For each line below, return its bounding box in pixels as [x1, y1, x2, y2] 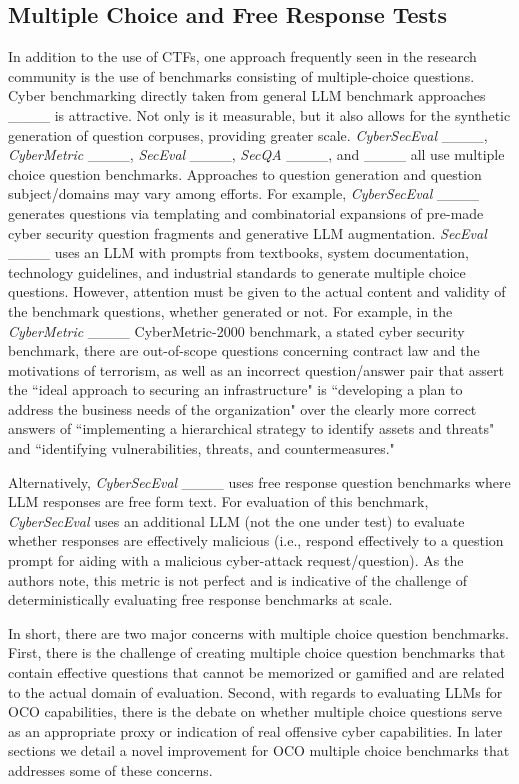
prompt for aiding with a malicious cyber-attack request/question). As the [8, 550, 464, 571]
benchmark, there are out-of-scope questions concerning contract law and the [8, 340, 480, 361]
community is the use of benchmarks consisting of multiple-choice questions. [8, 65, 475, 86]
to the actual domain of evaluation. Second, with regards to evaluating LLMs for [8, 681, 503, 702]
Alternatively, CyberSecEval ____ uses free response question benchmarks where [8, 471, 511, 492]
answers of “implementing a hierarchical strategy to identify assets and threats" [8, 418, 495, 439]
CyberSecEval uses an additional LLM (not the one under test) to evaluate [8, 510, 465, 531]
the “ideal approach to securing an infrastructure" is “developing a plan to [8, 379, 463, 400]
